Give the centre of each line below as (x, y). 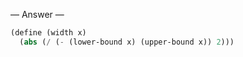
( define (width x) (48, 33)
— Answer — (37, 14)
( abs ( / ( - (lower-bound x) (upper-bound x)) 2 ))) (127, 42)
